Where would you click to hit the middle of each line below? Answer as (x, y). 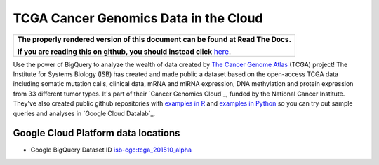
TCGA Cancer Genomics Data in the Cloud (138, 18)
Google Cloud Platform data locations (97, 133)
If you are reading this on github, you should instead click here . (124, 51)
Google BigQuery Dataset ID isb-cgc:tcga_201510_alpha (111, 150)
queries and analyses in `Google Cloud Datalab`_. (84, 113)
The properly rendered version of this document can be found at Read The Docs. (154, 39)
